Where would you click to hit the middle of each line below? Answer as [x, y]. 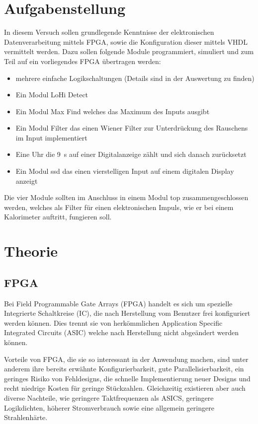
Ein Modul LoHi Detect [52, 95]
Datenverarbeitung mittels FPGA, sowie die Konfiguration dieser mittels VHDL [126, 41]
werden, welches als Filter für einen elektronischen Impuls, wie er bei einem [119, 207]
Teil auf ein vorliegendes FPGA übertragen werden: [83, 61]
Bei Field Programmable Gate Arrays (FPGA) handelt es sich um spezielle [118, 303]
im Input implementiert [51, 137]
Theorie [31, 251]
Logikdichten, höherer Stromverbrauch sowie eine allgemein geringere [109, 407]
